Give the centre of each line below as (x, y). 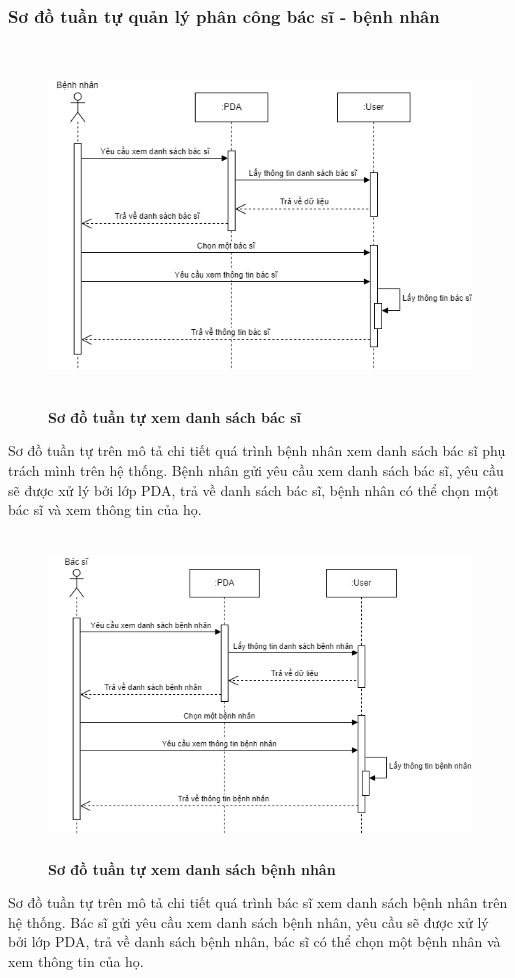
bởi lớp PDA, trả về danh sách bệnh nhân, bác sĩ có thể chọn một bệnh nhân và (254, 941)
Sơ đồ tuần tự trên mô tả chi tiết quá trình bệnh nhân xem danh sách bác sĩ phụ (257, 450)
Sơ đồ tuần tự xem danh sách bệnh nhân (192, 868)
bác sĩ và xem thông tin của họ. (105, 509)
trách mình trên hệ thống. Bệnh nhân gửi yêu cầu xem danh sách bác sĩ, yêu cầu (256, 470)
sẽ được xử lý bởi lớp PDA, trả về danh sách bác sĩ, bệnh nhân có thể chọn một (253, 489)
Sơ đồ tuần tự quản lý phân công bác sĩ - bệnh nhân (224, 15)
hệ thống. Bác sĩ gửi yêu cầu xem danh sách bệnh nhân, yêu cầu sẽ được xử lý (248, 921)
